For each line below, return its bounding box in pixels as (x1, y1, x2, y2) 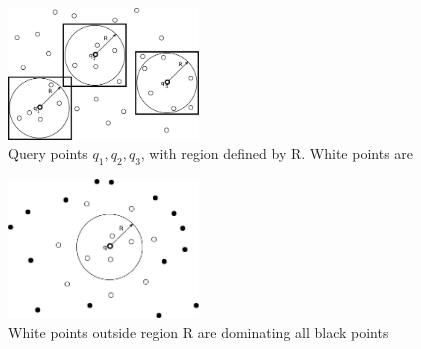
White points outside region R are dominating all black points (8, 321, 389, 342)
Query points (8, 143, 88, 164)
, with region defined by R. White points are (140, 143, 414, 164)
